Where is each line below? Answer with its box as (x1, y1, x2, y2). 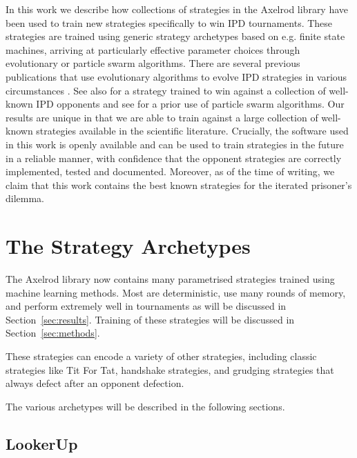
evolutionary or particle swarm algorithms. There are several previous (6, 56, 300, 70)
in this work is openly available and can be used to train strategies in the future (6, 137, 344, 151)
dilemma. (6, 191, 44, 206)
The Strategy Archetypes (6, 232, 251, 260)
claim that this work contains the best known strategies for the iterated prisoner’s (6, 177, 352, 192)
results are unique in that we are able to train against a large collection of (6, 110, 318, 124)
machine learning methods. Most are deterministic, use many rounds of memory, (6, 285, 346, 299)
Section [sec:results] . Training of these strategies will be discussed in (6, 312, 295, 326)
